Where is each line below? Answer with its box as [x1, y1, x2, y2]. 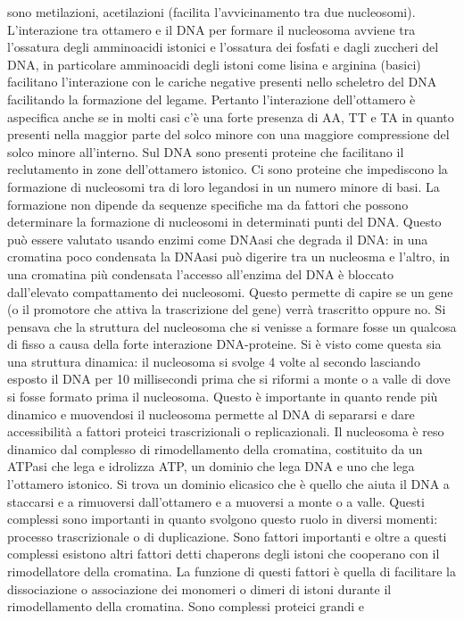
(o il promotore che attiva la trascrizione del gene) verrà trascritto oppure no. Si [7, 300, 446, 319]
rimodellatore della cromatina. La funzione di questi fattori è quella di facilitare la [7, 562, 456, 580]
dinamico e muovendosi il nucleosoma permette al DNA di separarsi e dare [7, 404, 415, 423]
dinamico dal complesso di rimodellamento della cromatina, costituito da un [7, 439, 423, 458]
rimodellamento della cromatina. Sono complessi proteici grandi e [7, 597, 365, 616]
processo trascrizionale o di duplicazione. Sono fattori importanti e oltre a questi [7, 526, 447, 545]
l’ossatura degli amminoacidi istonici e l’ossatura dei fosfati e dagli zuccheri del [7, 37, 439, 56]
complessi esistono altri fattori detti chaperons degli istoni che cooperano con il [7, 544, 440, 563]
